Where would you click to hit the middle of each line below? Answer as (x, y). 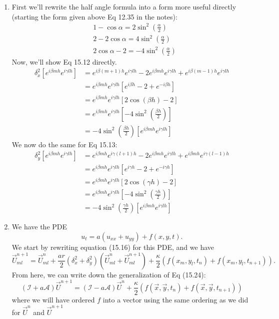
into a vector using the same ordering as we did (175, 299)
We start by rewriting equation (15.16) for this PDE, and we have (113, 247)
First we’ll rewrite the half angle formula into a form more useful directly (124, 7)
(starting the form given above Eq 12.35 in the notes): (94, 16)
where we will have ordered (53, 299)
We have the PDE (39, 227)
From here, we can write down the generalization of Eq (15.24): (109, 274)
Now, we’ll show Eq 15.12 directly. (64, 61)
